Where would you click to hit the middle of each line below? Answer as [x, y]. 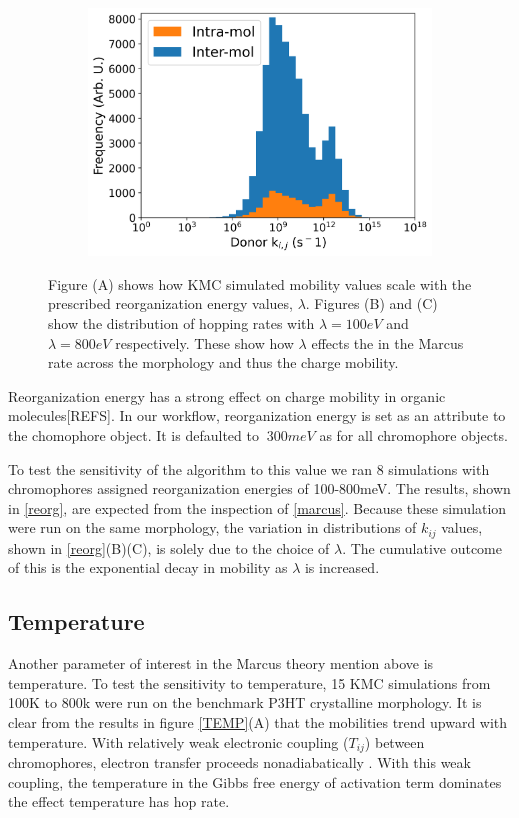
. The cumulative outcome [422, 547]
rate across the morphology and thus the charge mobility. [223, 362]
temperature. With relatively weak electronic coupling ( [178, 741]
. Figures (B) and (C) [371, 303]
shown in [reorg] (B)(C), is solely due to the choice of [169, 547]
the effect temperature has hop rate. [119, 801]
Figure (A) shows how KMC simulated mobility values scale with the [260, 283]
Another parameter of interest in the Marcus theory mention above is [221, 663]
